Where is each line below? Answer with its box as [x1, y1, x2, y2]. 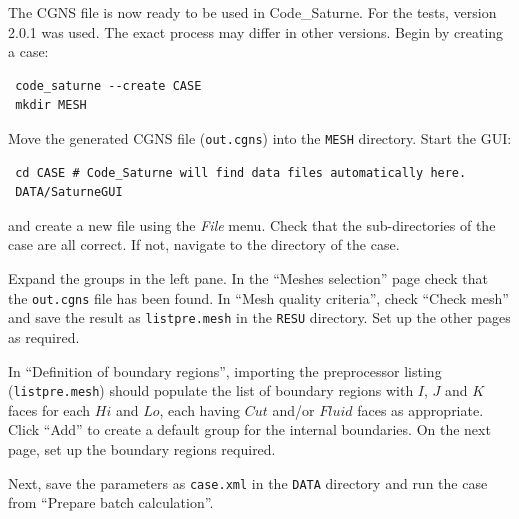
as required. [8, 326, 80, 347]
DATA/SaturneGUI [15, 185, 123, 200]
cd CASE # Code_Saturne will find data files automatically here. [15, 165, 467, 180]
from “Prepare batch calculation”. [8, 492, 214, 513]
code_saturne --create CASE [15, 78, 202, 93]
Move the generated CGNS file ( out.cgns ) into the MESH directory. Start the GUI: [8, 127, 512, 148]
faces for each [8, 399, 91, 420]
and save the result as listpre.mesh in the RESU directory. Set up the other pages [8, 307, 511, 328]
